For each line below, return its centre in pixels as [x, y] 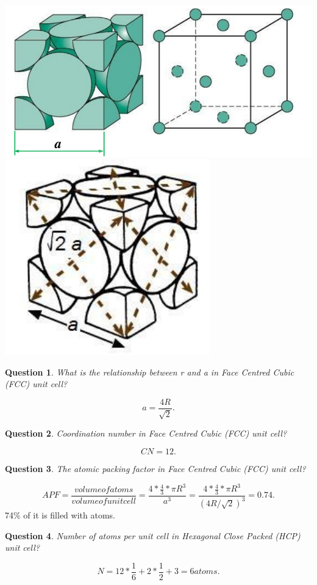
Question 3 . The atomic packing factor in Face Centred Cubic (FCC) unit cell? [155, 468]
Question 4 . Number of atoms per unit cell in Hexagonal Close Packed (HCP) [153, 535]
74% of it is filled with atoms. [60, 515]
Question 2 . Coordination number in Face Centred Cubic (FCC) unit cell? [146, 433]
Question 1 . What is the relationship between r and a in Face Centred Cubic [150, 372]
